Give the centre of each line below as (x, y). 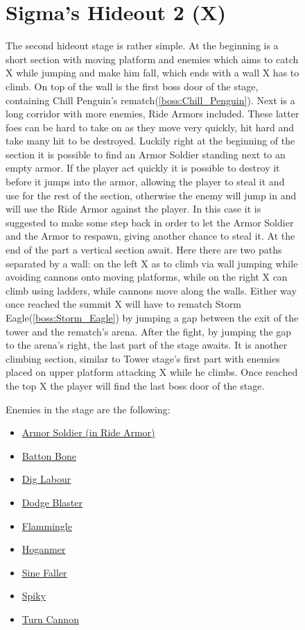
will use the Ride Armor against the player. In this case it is (133, 209)
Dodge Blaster (52, 502)
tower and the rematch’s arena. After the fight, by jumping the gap (149, 331)
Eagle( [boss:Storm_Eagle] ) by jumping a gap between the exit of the (152, 317)
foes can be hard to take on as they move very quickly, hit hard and (150, 127)
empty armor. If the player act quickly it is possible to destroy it (143, 168)
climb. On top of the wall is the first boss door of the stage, (132, 86)
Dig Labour (46, 479)
